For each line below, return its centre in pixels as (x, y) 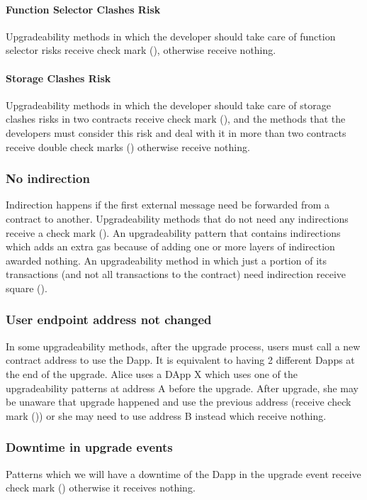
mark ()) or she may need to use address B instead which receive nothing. (166, 415)
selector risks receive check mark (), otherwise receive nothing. (141, 50)
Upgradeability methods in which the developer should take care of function (171, 36)
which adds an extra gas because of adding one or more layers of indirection (170, 246)
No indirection (48, 178)
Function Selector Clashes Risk (83, 9)
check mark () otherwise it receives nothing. (101, 488)
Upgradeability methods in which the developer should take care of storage (168, 105)
